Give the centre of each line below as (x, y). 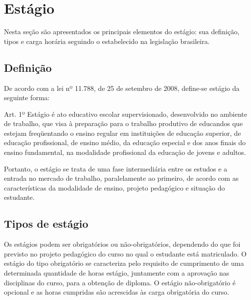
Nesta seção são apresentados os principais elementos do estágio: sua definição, (122, 32)
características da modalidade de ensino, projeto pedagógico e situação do (114, 187)
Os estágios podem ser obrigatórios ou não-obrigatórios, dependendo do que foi (122, 244)
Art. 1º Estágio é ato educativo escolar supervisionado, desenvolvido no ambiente (125, 114)
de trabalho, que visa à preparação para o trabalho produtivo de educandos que (124, 123)
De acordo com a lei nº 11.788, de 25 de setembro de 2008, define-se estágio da (122, 88)
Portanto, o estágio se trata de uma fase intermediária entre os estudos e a (116, 168)
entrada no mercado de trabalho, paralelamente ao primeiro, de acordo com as (121, 178)
